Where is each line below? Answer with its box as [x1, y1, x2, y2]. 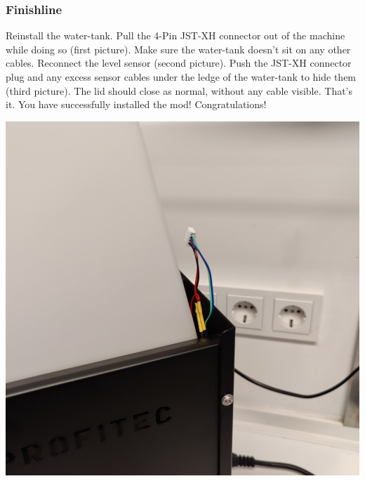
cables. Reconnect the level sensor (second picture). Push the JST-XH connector [6, 55, 352, 70]
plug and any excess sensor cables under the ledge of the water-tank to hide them [6, 70, 357, 84]
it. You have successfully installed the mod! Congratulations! [6, 97, 267, 112]
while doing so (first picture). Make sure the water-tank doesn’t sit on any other [6, 41, 351, 56]
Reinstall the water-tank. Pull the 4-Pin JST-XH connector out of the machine [6, 28, 345, 43]
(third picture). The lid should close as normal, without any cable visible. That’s [6, 83, 353, 98]
